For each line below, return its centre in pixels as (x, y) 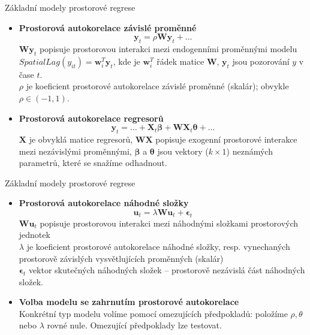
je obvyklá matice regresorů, (81, 139)
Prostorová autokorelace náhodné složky (104, 203)
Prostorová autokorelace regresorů (91, 118)
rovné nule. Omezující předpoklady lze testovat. (134, 325)
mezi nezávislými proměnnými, (75, 151)
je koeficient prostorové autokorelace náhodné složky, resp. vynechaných (158, 246)
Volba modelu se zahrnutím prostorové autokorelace (129, 302)
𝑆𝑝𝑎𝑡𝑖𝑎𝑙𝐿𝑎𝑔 (39, 62)
